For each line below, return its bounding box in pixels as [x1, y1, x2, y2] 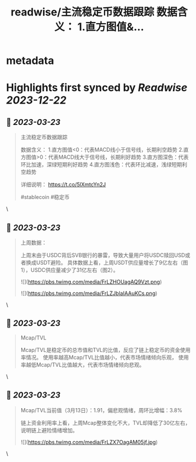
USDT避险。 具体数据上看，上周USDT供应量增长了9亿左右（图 [36, 259, 188, 266]
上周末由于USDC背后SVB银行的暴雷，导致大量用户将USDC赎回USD [20, 252, 185, 258]
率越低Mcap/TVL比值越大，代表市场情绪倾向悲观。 [20, 361, 145, 368]
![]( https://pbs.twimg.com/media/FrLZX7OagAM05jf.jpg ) [20, 438, 158, 445]
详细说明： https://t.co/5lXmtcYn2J [20, 181, 106, 188]
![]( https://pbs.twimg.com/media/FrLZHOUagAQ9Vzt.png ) [20, 278, 162, 285]
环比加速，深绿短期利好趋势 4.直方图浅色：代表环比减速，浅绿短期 [20, 161, 182, 168]
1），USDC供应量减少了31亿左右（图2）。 [20, 267, 119, 273]
